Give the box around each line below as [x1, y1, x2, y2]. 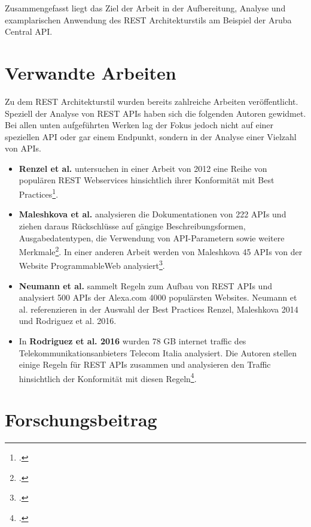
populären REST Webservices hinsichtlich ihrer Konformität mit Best [19, 174, 275, 186]
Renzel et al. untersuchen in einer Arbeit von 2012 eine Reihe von [19, 162, 267, 174]
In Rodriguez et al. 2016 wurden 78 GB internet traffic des [19, 334, 246, 347]
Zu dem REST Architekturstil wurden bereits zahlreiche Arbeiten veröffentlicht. [5, 95, 298, 107]
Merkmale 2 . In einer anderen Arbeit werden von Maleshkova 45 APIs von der [19, 244, 303, 258]
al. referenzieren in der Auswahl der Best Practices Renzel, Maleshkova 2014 [19, 302, 298, 315]
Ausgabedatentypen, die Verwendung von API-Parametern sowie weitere [19, 231, 285, 244]
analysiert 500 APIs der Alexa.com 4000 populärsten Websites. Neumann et [19, 291, 297, 304]
